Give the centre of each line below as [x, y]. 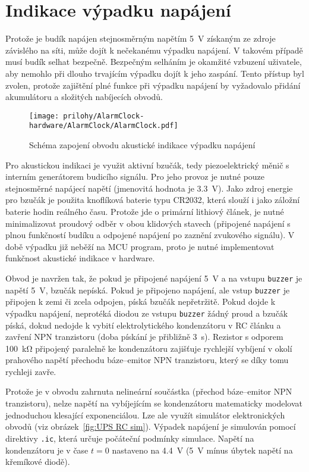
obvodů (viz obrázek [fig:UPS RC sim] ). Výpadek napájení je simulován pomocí [151, 426]
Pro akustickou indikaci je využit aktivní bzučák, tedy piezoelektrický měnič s [147, 165]
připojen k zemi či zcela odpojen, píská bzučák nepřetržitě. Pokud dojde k [141, 301]
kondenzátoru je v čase [47, 450]
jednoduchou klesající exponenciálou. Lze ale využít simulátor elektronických [145, 415]
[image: [44, 116]
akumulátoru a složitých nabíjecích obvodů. [84, 97]
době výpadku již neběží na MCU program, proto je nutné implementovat [140, 246]
